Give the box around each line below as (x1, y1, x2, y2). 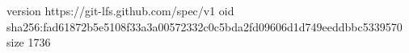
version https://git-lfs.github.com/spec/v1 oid (6, 2, 234, 18)
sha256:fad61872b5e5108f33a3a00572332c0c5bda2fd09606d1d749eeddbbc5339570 (6, 18, 403, 35)
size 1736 (6, 34, 51, 51)
